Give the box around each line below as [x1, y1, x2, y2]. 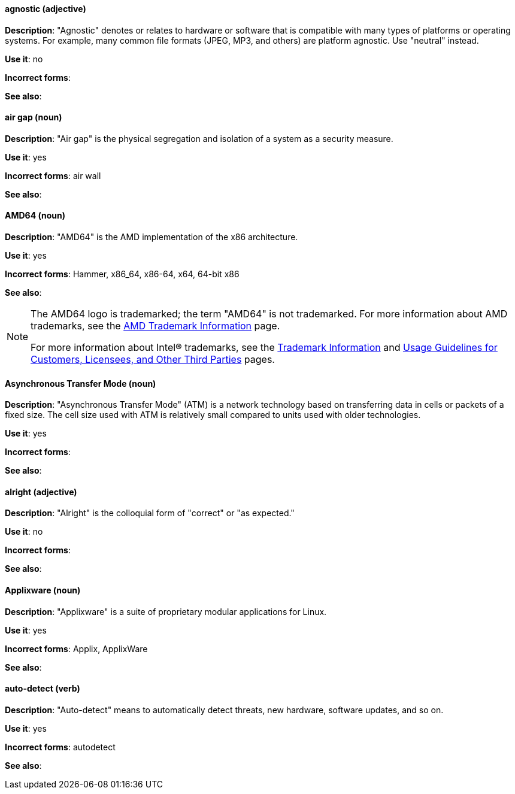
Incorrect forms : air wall [5, 170, 101, 181]
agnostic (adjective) [5, 4, 86, 14]
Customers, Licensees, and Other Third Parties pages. [31, 353, 275, 366]
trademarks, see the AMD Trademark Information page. [31, 320, 280, 332]
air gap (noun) [5, 112, 62, 123]
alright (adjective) [5, 486, 77, 497]
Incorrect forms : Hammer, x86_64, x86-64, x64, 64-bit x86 [5, 269, 240, 280]
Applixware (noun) [5, 585, 81, 596]
